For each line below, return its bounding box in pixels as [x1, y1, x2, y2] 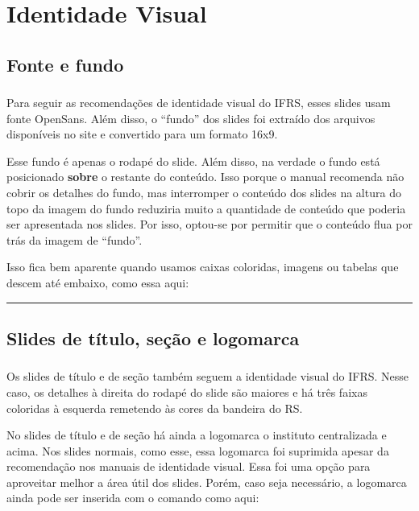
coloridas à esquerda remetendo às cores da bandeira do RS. [6, 399, 303, 416]
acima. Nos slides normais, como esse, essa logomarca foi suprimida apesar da [6, 442, 389, 459]
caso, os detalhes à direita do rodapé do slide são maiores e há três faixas [6, 383, 367, 400]
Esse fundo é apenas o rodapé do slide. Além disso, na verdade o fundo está [6, 152, 380, 169]
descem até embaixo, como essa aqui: [6, 274, 189, 291]
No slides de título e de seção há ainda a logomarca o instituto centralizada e [6, 427, 387, 443]
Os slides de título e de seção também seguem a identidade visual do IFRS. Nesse [6, 368, 409, 385]
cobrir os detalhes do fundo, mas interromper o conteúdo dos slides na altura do [6, 184, 401, 201]
